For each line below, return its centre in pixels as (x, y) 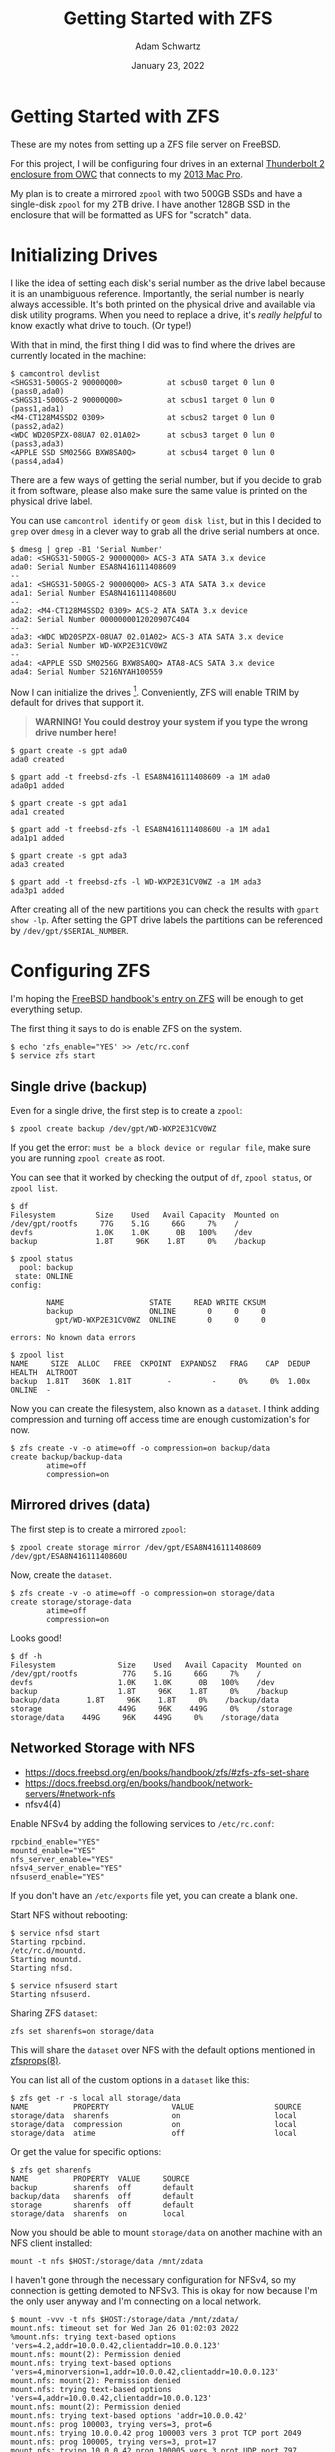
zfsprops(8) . (36, 2060)
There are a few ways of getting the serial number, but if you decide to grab (166, 479)
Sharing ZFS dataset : (54, 2013)
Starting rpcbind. (48, 1942)
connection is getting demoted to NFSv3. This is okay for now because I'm (164, 2290)
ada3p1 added (37, 891)
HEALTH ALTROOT (44, 1373)
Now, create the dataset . (61, 1574)
